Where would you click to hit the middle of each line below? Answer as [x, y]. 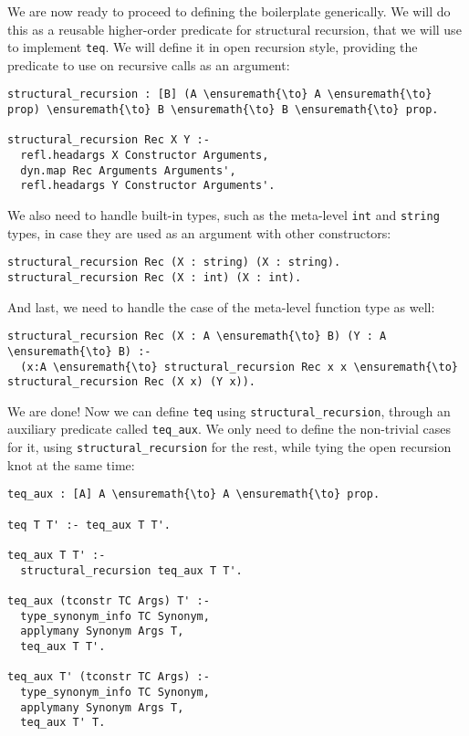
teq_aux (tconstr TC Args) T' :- [109, 600]
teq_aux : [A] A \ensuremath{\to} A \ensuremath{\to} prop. [194, 494]
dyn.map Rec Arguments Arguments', [128, 170]
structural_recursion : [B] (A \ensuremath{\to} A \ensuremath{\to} [220, 95]
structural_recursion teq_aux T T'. [131, 570]
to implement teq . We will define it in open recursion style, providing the [213, 47]
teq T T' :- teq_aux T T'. [89, 525]
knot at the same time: [71, 464]
